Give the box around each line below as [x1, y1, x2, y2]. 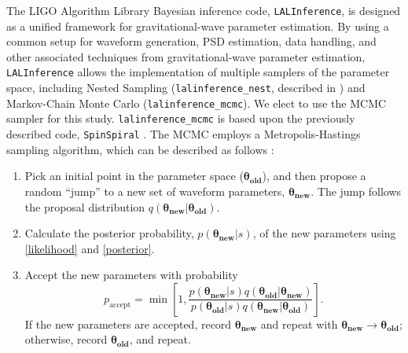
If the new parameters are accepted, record [24, 315, 232, 332]
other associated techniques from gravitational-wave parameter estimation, [6, 48, 366, 64]
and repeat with [260, 315, 338, 332]
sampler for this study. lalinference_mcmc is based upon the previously [6, 110, 355, 127]
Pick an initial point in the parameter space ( [24, 167, 244, 184]
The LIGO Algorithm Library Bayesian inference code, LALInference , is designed [6, 2, 401, 18]
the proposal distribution [24, 198, 145, 215]
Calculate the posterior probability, [24, 225, 194, 241]
